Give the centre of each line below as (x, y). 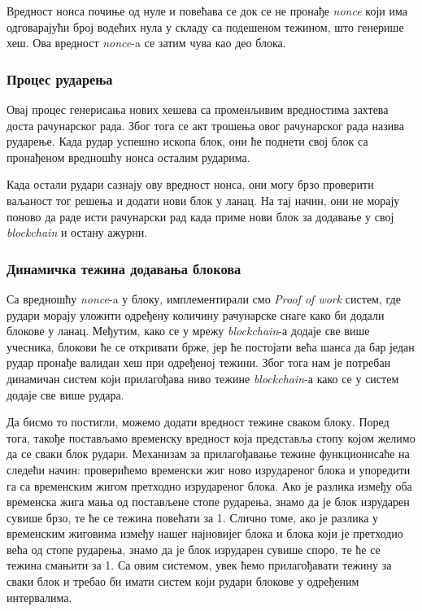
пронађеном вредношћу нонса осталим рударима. (128, 157)
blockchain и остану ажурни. (77, 232)
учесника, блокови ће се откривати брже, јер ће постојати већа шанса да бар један (211, 346)
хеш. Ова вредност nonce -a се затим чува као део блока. (146, 43)
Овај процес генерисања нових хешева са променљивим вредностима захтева (198, 109)
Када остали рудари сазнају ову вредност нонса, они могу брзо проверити (190, 184)
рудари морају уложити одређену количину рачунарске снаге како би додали (196, 314)
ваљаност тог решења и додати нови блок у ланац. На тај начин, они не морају (203, 200)
